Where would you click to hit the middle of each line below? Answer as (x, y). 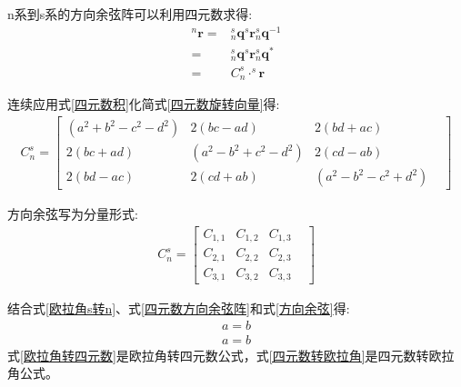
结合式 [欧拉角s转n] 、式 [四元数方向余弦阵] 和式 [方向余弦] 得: (179, 308)
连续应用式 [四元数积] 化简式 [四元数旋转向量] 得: (144, 104)
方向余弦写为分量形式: (73, 214)
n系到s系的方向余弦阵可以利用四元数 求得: (130, 14)
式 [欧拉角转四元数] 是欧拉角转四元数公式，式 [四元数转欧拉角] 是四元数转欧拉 (231, 355)
